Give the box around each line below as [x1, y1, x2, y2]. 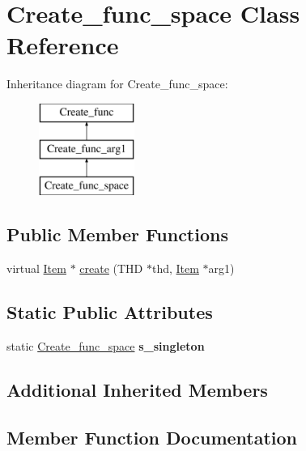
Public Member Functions [6, 222, 228, 247]
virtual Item [6, 260, 66, 277]
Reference [6, 28, 119, 62]
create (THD [79, 260, 143, 277]
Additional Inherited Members [6, 377, 268, 402]
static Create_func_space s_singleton [6, 337, 205, 354]
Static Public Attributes [6, 300, 213, 325]
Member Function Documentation [6, 424, 298, 449]
